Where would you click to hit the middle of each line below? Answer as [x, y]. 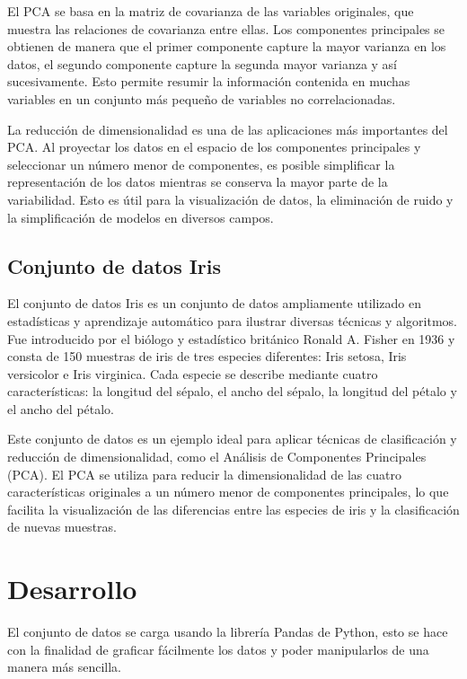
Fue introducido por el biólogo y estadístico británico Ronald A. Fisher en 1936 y [231, 338]
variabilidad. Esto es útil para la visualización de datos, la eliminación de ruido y [230, 199]
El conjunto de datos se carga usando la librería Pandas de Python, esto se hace [228, 632]
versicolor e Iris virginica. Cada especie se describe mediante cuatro [193, 373]
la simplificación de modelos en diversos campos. [141, 217]
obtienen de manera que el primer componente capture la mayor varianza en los [227, 46]
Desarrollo [72, 589]
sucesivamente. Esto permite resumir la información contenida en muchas [209, 81]
